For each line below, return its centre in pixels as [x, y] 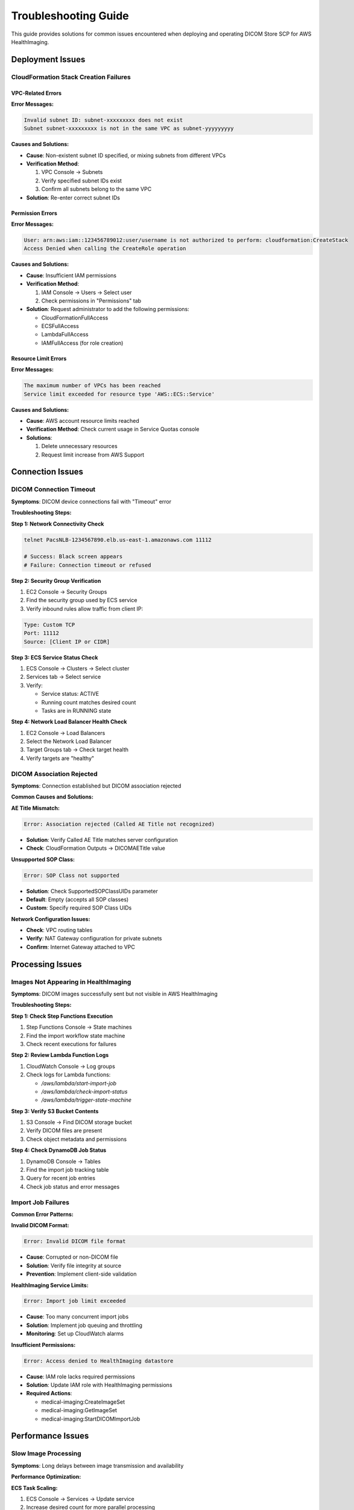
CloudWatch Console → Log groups [71, 1066]
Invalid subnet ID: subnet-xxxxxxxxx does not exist [103, 120]
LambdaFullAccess [65, 335]
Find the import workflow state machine [76, 1035]
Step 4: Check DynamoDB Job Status [59, 1150]
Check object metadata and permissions [76, 1139]
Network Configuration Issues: [51, 919]
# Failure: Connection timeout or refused [87, 565]
